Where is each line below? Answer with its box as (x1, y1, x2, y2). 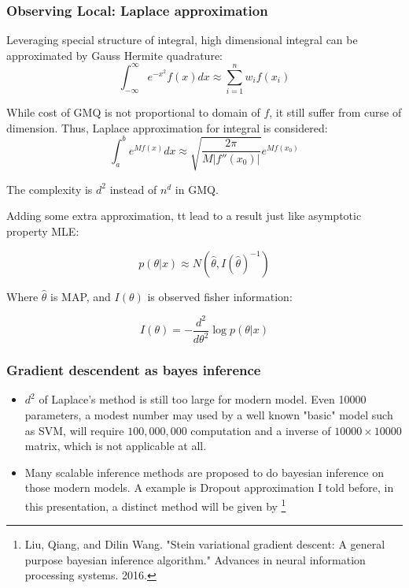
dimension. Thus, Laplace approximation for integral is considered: (6, 119, 328, 136)
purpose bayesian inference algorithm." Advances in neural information (24, 551, 366, 568)
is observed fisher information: (147, 288, 293, 304)
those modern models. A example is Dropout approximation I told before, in (24, 479, 394, 496)
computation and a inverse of (190, 422, 331, 438)
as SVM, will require (24, 422, 124, 438)
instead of (109, 180, 157, 197)
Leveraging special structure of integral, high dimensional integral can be (6, 32, 358, 48)
